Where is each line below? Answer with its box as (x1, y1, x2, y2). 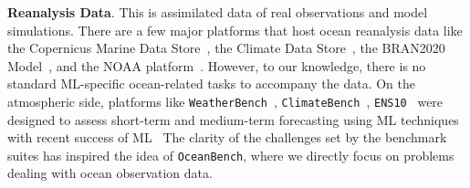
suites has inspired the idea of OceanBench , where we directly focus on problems (7, 145, 454, 164)
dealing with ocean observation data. (7, 163, 213, 183)
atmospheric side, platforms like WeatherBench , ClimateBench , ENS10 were (7, 91, 444, 110)
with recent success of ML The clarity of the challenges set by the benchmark (7, 128, 447, 147)
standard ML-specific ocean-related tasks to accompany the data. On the (7, 74, 416, 93)
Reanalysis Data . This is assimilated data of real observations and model (7, 3, 428, 21)
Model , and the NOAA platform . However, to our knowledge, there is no (7, 56, 426, 75)
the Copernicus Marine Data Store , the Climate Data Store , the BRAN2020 (7, 38, 445, 57)
